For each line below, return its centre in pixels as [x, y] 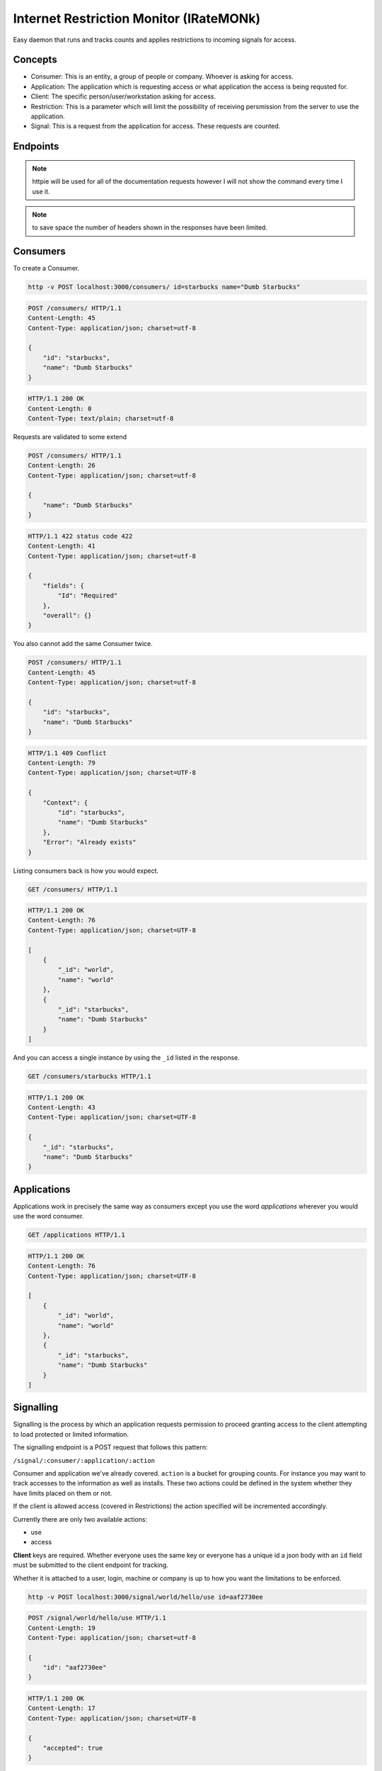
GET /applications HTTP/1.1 [76, 1235]
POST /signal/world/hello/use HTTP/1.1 [97, 1618]
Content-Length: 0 [60, 408]
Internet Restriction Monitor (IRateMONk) [137, 18]
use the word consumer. [48, 1216]
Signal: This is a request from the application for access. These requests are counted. [156, 126]
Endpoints [36, 146]
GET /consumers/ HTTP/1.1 [73, 889]
